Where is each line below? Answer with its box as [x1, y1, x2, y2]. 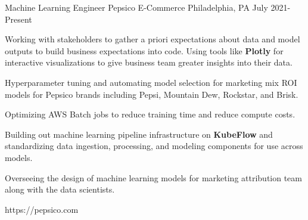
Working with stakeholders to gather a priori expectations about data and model [5, 33, 300, 45]
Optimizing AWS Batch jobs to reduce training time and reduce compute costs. [5, 108, 295, 120]
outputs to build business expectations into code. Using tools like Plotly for [5, 44, 284, 57]
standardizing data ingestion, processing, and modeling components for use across [5, 140, 303, 152]
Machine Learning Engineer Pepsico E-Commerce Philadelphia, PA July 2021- [5, 1, 291, 13]
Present [5, 13, 32, 25]
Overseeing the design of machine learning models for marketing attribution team [5, 171, 302, 184]
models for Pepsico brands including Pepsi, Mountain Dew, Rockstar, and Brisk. [5, 88, 298, 100]
